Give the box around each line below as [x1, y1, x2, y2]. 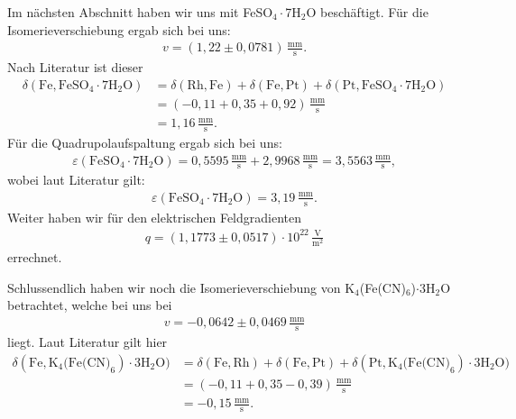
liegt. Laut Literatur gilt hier [7, 332, 168, 351]
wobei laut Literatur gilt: [7, 170, 145, 189]
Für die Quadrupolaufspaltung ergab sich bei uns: [7, 132, 282, 151]
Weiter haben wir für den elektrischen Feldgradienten [7, 207, 302, 226]
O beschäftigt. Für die [306, 3, 428, 21]
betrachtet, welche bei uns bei [7, 296, 172, 314]
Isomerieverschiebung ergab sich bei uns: [7, 20, 231, 39]
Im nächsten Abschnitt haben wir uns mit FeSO [7, 3, 273, 21]
